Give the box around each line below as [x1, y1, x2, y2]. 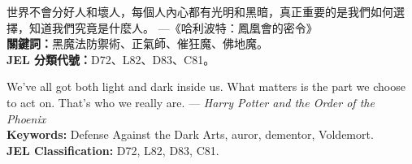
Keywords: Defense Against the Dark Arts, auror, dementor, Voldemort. [7, 126, 374, 143]
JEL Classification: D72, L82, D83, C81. [7, 141, 219, 158]
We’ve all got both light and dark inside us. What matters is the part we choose [7, 78, 405, 95]
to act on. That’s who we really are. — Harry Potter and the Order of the [7, 93, 375, 110]
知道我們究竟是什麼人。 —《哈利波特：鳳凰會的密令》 [28, 19, 318, 36]
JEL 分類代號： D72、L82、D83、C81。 [7, 50, 215, 67]
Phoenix [7, 110, 46, 127]
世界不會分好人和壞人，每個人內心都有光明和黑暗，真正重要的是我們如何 [7, 3, 393, 19]
